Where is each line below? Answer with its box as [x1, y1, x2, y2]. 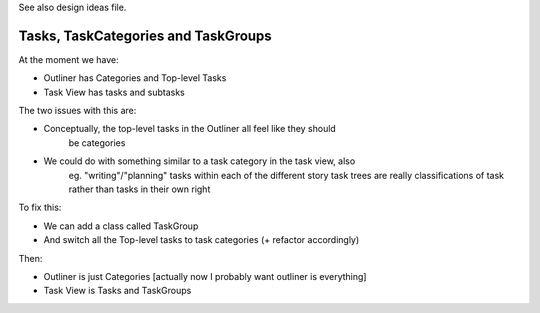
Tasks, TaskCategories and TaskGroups [18, 27, 272, 44]
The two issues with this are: [18, 105, 137, 117]
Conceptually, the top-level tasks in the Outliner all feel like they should [43, 123, 337, 135]
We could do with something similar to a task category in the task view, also [43, 155, 356, 167]
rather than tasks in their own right [68, 183, 211, 195]
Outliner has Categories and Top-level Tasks [43, 72, 227, 84]
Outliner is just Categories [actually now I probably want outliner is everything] [43, 270, 367, 282]
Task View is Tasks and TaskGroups [43, 285, 192, 297]
